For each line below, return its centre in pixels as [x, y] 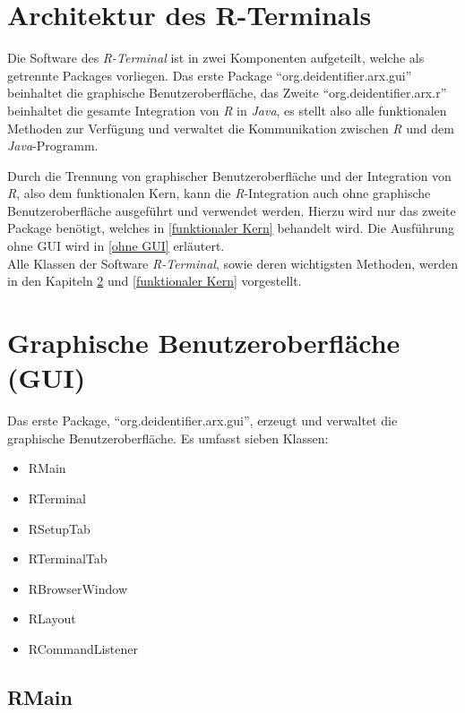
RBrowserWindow [78, 588]
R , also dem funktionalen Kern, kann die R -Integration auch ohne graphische [219, 193]
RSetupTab [59, 528]
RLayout [52, 619]
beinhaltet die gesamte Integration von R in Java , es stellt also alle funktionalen [227, 110]
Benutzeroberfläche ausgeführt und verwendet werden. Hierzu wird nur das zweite [232, 210]
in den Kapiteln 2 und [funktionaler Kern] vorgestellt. [155, 281]
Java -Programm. [53, 146]
